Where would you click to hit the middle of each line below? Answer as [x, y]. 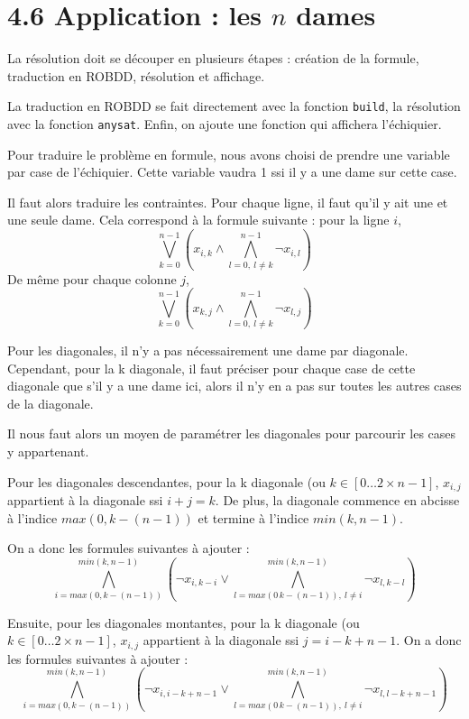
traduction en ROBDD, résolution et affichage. [136, 75]
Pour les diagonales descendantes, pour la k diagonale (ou [166, 481]
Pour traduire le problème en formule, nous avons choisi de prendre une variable [229, 154]
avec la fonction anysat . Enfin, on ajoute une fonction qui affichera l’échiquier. [225, 123]
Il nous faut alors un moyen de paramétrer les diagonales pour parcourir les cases [232, 433]
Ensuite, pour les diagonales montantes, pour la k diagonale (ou [184, 622]
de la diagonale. [51, 403]
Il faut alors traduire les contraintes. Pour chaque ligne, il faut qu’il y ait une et [228, 202]
